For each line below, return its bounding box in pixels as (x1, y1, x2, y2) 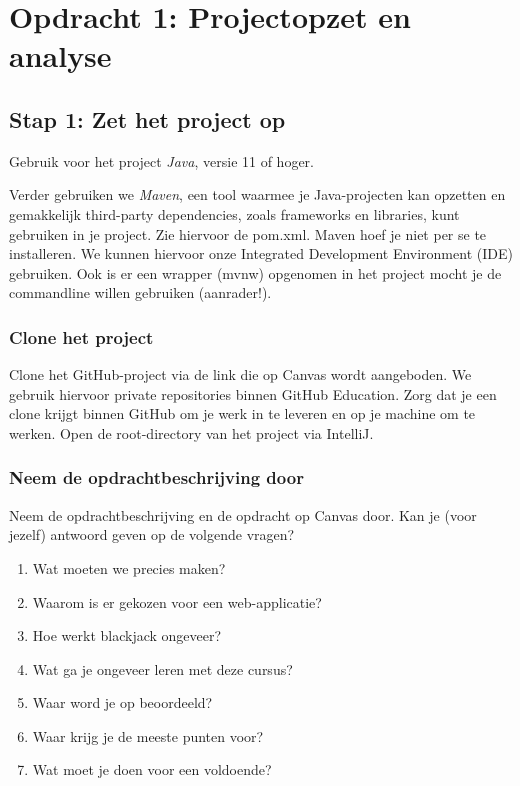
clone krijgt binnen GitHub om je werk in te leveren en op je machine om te (9, 403, 476, 424)
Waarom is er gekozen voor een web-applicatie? (32, 591, 322, 612)
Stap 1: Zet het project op (9, 103, 286, 134)
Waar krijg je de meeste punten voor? (32, 725, 264, 746)
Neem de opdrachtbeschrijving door (9, 465, 304, 490)
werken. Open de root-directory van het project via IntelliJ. (9, 422, 374, 443)
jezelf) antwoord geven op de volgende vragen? (9, 524, 295, 545)
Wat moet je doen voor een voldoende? (32, 759, 272, 780)
